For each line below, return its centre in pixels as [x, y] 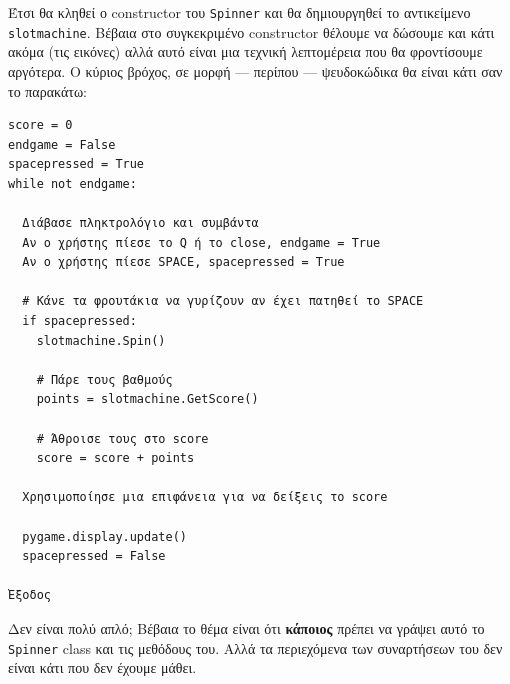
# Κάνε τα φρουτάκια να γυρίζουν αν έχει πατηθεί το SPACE [223, 301]
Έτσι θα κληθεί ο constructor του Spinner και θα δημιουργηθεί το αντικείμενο [239, 12]
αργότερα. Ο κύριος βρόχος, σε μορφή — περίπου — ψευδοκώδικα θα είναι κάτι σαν [255, 70]
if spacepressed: [79, 321]
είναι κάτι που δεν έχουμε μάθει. [102, 667]
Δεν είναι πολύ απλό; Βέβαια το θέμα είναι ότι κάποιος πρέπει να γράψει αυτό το [246, 627]
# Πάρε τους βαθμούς [104, 379]
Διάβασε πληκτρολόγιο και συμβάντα [140, 223]
